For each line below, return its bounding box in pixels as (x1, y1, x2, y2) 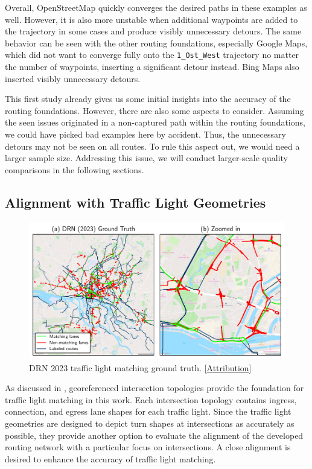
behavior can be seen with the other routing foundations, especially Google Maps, (5, 36, 308, 49)
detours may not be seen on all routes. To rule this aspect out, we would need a (5, 139, 300, 152)
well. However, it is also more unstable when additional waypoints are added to (5, 13, 298, 25)
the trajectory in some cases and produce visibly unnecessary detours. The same (5, 25, 302, 37)
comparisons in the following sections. (5, 163, 144, 176)
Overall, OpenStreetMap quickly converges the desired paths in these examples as (5, 1, 307, 13)
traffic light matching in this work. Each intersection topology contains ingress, (5, 393, 297, 406)
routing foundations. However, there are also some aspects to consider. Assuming (5, 104, 304, 116)
